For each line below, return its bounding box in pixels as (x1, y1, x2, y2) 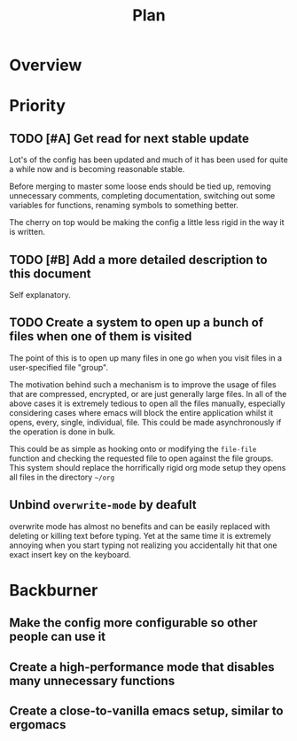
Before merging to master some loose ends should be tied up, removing (9, 181, 272, 191)
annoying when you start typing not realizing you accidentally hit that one (9, 540, 277, 550)
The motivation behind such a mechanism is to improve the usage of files (9, 378, 277, 390)
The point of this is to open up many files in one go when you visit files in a (9, 352, 282, 363)
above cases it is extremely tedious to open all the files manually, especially (9, 398, 285, 409)
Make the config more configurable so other (9, 615, 258, 630)
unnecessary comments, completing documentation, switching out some (9, 191, 276, 201)
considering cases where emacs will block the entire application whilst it (9, 407, 274, 417)
